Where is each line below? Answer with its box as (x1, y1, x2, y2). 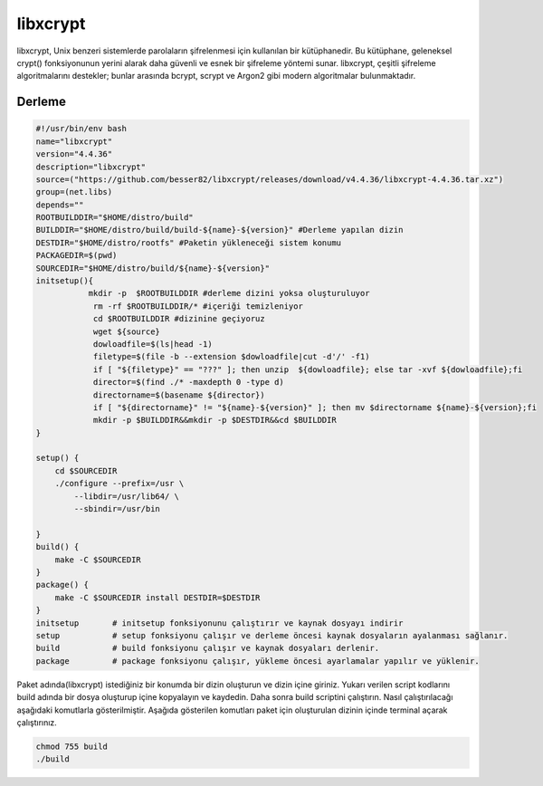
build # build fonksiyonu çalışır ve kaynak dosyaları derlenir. (35, 643, 380, 654)
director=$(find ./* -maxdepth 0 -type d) (92, 377, 284, 388)
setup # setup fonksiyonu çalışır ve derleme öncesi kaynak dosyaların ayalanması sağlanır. (35, 630, 509, 640)
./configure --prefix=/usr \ (54, 478, 185, 489)
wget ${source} (92, 326, 160, 337)
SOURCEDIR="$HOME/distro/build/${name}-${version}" (35, 263, 271, 273)
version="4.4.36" (35, 149, 113, 159)
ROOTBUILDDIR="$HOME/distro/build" (35, 213, 194, 223)
